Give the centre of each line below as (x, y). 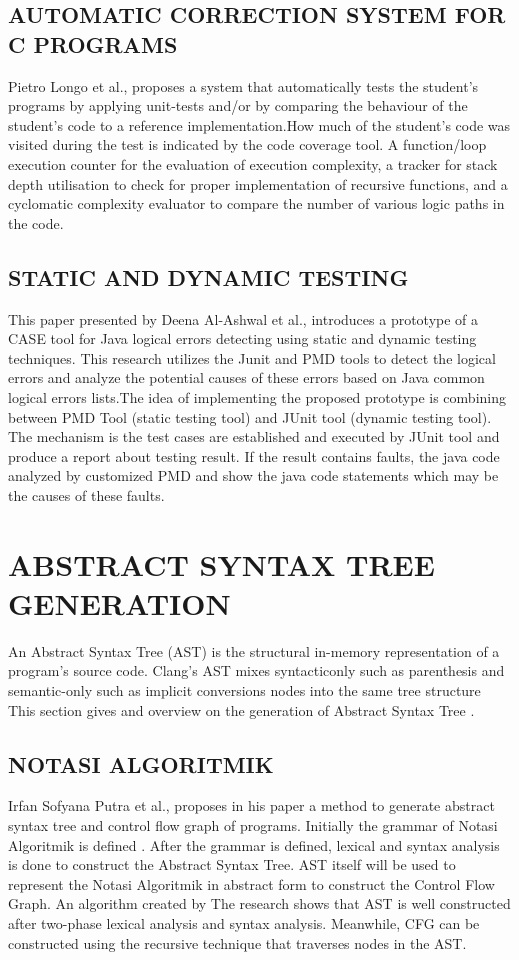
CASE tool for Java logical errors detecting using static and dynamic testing (242, 338)
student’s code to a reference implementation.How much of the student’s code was (259, 124)
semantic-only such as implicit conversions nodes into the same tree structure (244, 689)
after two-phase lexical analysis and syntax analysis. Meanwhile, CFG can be (244, 922)
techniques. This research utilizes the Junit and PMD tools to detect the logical (252, 357)
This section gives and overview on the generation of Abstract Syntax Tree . (241, 709)
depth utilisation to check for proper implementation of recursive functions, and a (258, 183)
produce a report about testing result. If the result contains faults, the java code (254, 455)
